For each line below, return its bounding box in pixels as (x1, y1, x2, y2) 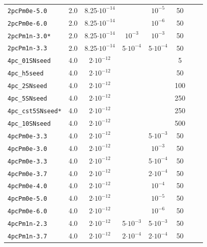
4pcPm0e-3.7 (8, 170, 47, 178)
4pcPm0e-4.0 (8, 183, 47, 190)
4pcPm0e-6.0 (8, 208, 47, 215)
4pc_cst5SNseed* (8, 108, 62, 115)
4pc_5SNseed (8, 95, 47, 103)
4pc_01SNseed (8, 57, 51, 65)
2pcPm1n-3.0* (8, 32, 51, 40)
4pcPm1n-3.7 (8, 233, 47, 240)
